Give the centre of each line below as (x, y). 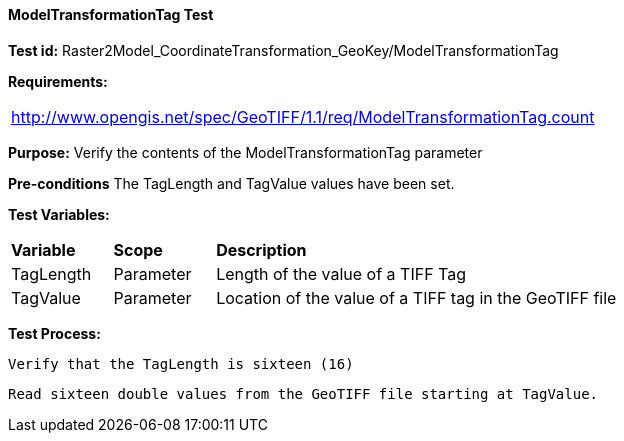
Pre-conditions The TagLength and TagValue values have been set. (231, 183)
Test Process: (54, 333)
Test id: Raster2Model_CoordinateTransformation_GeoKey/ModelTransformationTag (283, 50)
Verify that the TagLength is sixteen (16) (181, 363)
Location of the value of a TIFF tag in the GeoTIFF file (416, 297)
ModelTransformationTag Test (111, 14)
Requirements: (58, 81)
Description (261, 249)
